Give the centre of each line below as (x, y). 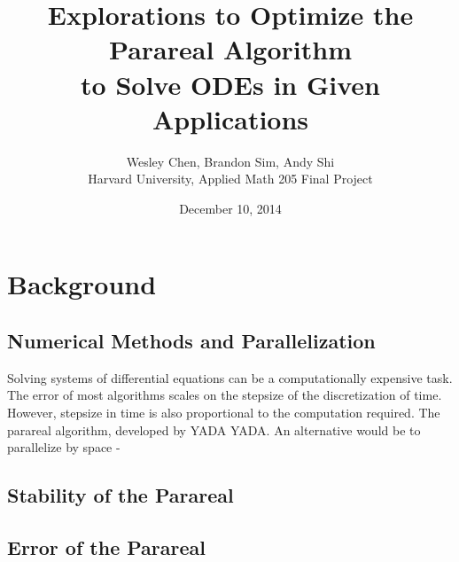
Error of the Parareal (106, 547)
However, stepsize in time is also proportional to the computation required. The (224, 413)
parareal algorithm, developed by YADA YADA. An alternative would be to (214, 429)
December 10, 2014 (230, 208)
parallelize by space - (64, 447)
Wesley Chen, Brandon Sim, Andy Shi (230, 161)
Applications (230, 118)
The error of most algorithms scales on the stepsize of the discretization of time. (225, 395)
